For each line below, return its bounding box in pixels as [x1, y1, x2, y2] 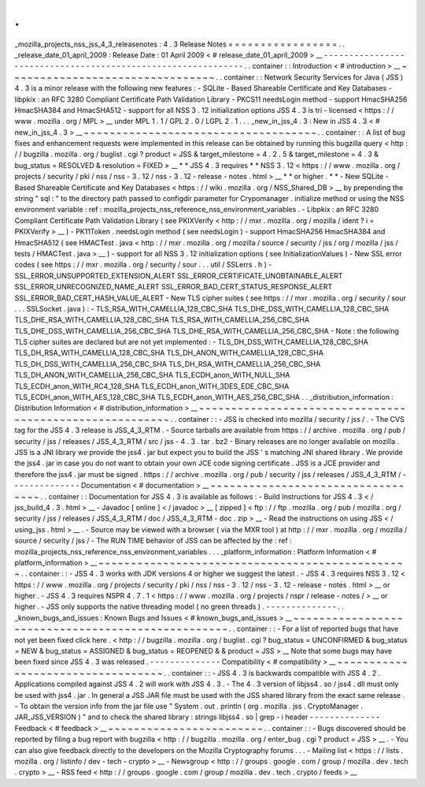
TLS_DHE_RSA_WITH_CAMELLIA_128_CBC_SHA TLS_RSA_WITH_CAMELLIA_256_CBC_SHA [14, 315, 310, 325]
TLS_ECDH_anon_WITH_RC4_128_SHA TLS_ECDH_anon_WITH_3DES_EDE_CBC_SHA [14, 381, 290, 390]
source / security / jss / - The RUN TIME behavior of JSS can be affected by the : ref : [14, 536, 292, 546]
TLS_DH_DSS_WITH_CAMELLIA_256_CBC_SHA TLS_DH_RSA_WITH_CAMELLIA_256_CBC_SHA [14, 359, 321, 368]
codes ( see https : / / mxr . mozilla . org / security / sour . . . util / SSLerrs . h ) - [14, 260, 272, 270]
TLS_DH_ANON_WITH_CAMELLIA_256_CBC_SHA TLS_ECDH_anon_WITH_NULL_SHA [14, 371, 290, 380]
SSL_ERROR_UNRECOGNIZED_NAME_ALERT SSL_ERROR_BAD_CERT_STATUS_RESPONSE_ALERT [14, 282, 333, 292]
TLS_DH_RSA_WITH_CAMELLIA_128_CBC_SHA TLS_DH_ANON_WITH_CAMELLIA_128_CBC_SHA [14, 348, 324, 358]
